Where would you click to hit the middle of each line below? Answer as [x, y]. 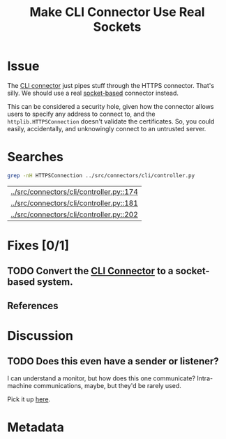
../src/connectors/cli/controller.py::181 [74, 203]
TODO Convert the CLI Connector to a [90, 271]
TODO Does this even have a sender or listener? [113, 361]
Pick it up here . [29, 399]
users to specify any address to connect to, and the [81, 114]
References [33, 305]
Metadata [36, 427]
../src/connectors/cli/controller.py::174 [74, 191]
